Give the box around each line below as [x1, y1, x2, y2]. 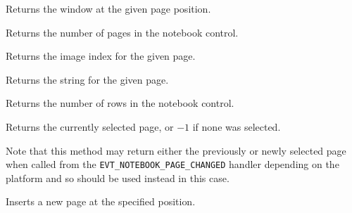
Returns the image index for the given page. [6, 49, 196, 63]
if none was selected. [192, 119, 281, 134]
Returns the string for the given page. [6, 72, 169, 86]
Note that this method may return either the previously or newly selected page [6, 143, 346, 157]
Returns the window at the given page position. [6, 1, 211, 15]
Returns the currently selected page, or [6, 119, 174, 134]
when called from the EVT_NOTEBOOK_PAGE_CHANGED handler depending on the [6, 157, 339, 172]
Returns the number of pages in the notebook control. [6, 25, 239, 39]
